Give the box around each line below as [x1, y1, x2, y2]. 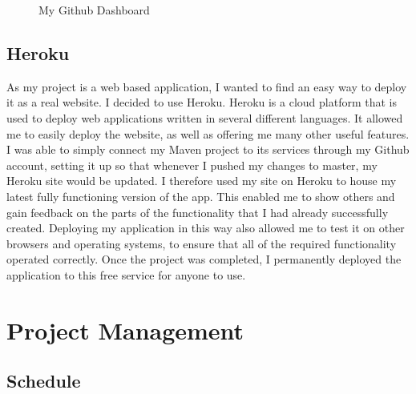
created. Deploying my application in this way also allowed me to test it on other [6, 219, 405, 236]
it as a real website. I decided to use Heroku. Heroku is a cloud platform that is [6, 94, 398, 111]
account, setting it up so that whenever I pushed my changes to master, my [6, 156, 378, 173]
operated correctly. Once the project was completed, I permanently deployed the [6, 251, 402, 267]
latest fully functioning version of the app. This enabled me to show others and [6, 187, 395, 204]
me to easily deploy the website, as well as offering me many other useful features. [6, 125, 410, 142]
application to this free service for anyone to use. [6, 266, 246, 283]
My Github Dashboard [38, 2, 150, 18]
